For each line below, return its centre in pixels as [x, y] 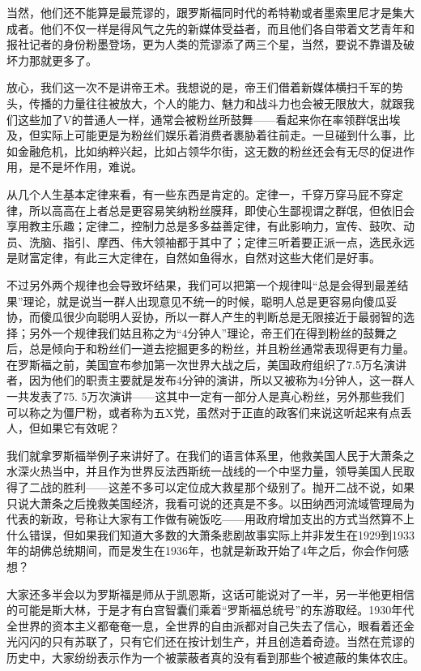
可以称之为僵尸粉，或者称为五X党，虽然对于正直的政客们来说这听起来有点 [204, 412]
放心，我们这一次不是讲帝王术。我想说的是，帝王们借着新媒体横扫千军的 [199, 87]
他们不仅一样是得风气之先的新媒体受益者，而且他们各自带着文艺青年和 [227, 28]
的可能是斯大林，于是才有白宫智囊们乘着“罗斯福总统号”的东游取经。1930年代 [210, 610]
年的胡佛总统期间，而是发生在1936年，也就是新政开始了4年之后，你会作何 [202, 551]
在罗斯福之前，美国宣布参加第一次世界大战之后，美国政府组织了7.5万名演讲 [206, 364]
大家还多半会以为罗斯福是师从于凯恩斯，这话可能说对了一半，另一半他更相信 [210, 594]
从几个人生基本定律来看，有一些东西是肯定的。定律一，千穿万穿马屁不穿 [199, 194]
